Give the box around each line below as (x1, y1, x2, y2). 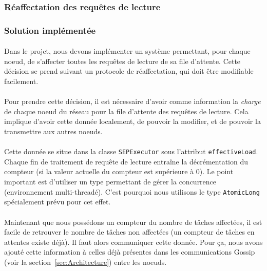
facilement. (4, 76, 39, 87)
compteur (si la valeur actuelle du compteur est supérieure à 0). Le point (4, 166, 234, 177)
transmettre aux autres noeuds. (4, 126, 103, 137)
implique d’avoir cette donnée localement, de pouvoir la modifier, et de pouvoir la (4, 116, 261, 127)
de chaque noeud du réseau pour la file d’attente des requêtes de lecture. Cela (4, 106, 249, 116)
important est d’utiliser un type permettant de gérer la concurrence (4, 176, 217, 187)
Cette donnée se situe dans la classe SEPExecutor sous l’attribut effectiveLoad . (4, 146, 258, 157)
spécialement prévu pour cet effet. (4, 196, 111, 207)
